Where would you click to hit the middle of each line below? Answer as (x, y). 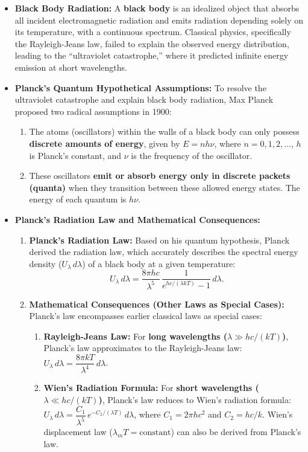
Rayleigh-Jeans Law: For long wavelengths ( (136, 336)
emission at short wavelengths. (71, 67)
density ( (46, 263)
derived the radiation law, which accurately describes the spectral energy (164, 252)
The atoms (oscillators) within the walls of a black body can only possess (164, 131)
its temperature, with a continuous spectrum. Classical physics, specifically (153, 32)
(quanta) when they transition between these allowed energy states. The (165, 187)
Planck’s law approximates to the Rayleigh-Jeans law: (143, 348)
